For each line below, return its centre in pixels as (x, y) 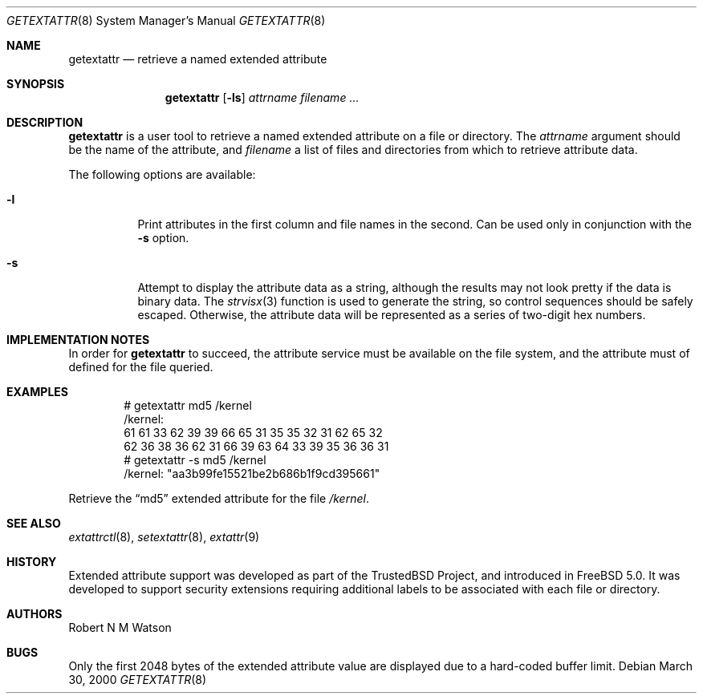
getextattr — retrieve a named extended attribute (198, 59)
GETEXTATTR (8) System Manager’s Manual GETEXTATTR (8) (166, 20)
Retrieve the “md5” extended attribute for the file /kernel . (219, 498)
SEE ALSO (34, 523)
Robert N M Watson (120, 627)
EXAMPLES (37, 392)
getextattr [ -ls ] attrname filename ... (262, 97)
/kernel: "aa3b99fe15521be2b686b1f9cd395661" (252, 473)
